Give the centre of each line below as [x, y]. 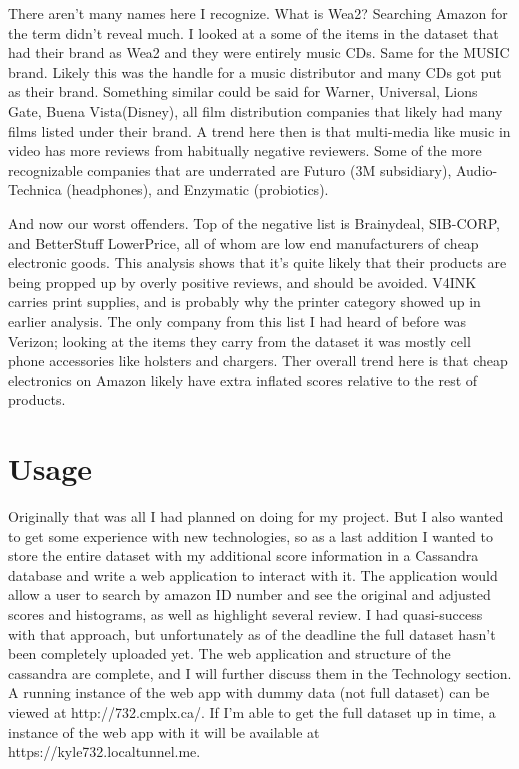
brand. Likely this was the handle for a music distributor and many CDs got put [255, 71]
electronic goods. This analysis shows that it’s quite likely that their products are [257, 262]
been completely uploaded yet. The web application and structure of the [229, 653]
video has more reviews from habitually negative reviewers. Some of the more [245, 150]
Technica [35, 189]
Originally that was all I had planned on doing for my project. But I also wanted [256, 516]
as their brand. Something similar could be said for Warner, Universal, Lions [243, 91]
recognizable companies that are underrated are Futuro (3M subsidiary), [230, 169]
